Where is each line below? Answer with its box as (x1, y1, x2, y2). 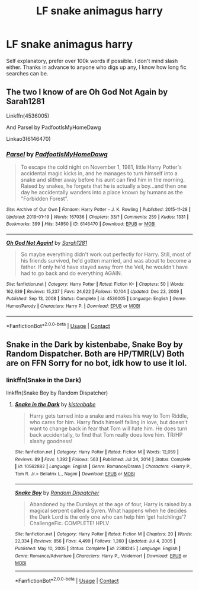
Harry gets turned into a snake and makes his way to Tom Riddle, (29, 412, 188, 419)
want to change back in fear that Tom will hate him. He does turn (29, 425, 188, 432)
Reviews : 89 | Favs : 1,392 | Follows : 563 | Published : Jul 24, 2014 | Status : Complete (14, 456, 191, 462)
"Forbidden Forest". (20, 195, 69, 203)
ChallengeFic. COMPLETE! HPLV (29, 519, 110, 526)
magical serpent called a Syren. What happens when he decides (29, 507, 187, 514)
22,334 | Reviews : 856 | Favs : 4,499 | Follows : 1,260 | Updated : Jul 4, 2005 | (14, 538, 176, 544)
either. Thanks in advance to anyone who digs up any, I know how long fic (6, 64, 187, 71)
